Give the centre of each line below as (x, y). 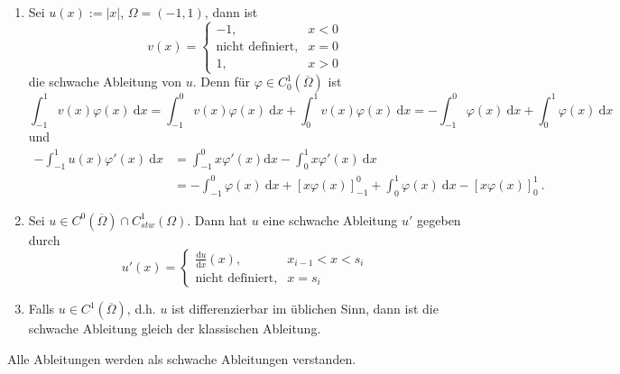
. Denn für (221, 82)
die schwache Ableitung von (105, 82)
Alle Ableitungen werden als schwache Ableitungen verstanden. (182, 358)
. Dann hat (217, 219)
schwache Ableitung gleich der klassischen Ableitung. (175, 328)
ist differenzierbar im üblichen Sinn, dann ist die (305, 309)
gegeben (439, 219)
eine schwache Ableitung (330, 219)
